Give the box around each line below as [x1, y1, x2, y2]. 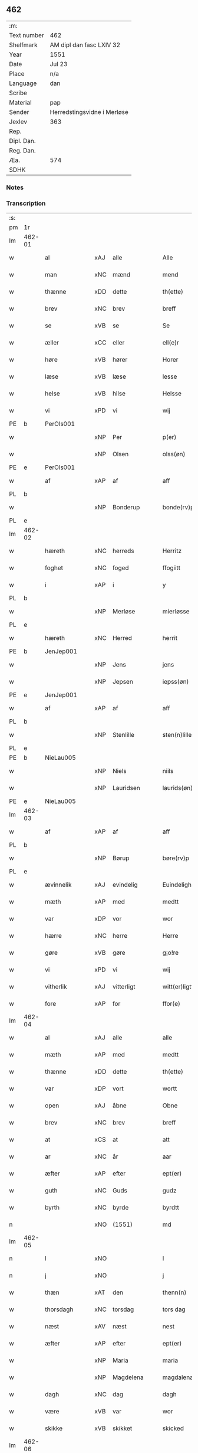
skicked [162, 1424, 184, 1432]
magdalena [162, 1373, 193, 1382]
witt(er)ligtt [162, 983, 193, 991]
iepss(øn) [162, 678, 189, 686]
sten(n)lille [162, 731, 192, 739]
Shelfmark [9, 41, 38, 49]
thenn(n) [162, 1288, 187, 1296]
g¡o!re [162, 948, 179, 957]
